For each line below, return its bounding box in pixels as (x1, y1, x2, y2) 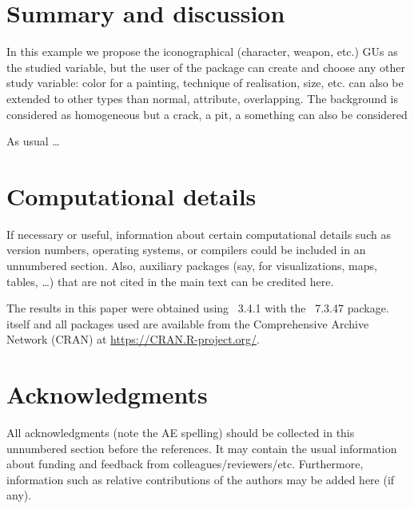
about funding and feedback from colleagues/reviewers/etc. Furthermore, (6, 455, 364, 472)
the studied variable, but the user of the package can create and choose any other (6, 58, 405, 75)
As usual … (6, 133, 60, 149)
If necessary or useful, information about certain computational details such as (6, 225, 391, 242)
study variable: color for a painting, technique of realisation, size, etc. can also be (6, 74, 404, 91)
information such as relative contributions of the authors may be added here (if (6, 471, 395, 487)
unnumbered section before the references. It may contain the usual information (6, 439, 397, 456)
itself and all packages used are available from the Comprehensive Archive (6, 315, 369, 332)
